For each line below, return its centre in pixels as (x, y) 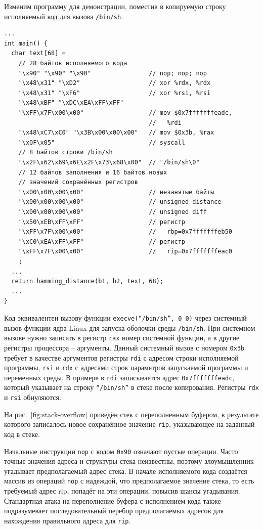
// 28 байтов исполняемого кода (73, 63)
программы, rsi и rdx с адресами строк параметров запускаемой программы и (126, 367)
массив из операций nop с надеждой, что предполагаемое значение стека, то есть (129, 481)
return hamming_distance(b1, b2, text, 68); (87, 281)
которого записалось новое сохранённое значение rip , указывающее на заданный (129, 424)
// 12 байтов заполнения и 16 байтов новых (93, 172)
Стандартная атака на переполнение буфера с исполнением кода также (113, 500)
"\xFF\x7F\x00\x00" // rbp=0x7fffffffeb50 (125, 232)
